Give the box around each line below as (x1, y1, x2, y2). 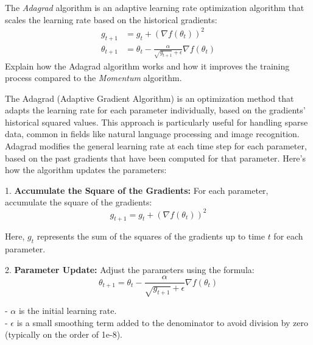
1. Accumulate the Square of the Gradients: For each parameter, (5, 183, 269, 196)
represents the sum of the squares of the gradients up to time (37, 230, 265, 243)
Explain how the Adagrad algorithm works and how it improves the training (5, 59, 290, 72)
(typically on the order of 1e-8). (5, 328, 122, 341)
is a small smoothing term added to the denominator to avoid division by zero (16, 316, 309, 329)
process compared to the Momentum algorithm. (5, 71, 182, 84)
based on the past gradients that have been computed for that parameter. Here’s (5, 151, 306, 164)
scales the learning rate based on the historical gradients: (5, 13, 217, 26)
